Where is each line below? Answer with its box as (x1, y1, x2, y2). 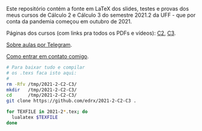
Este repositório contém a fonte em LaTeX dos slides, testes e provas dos (6, 5, 189, 12)
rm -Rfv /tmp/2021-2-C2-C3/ (6, 81, 77, 87)
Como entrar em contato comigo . (6, 53, 89, 59)
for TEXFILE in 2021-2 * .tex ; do (6, 109, 88, 115)
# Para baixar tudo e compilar (6, 64, 85, 70)
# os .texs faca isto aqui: (6, 70, 77, 76)
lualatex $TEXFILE (11, 114, 59, 120)
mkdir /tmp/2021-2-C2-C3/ (6, 87, 77, 93)
